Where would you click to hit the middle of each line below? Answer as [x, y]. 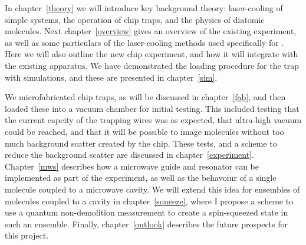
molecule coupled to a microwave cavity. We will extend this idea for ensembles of [152, 189]
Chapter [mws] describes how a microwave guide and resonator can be [132, 166]
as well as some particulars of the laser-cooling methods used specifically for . [144, 42]
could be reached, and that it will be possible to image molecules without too [144, 131]
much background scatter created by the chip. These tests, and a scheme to [141, 143]
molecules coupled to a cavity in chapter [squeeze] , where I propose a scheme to [149, 201]
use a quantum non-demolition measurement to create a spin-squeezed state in [147, 212]
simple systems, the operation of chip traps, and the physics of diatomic [135, 19]
